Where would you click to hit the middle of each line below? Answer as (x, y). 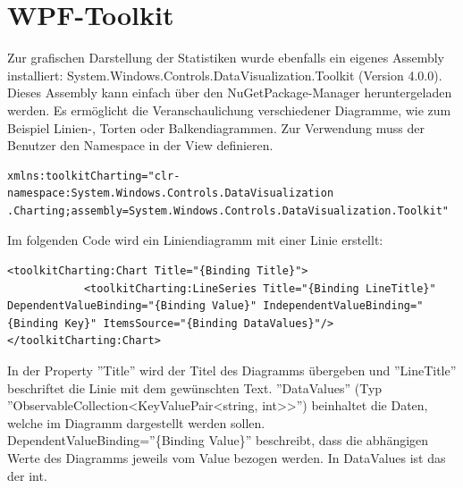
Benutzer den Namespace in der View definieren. (140, 145)
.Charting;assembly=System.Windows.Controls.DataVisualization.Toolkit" (228, 210)
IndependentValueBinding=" (343, 306)
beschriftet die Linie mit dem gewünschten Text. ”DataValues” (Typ (195, 387)
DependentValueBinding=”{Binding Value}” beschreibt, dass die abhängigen (218, 440)
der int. (27, 475)
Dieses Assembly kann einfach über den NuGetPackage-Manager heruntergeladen (230, 93)
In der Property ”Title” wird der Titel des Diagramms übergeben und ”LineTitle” (232, 370)
